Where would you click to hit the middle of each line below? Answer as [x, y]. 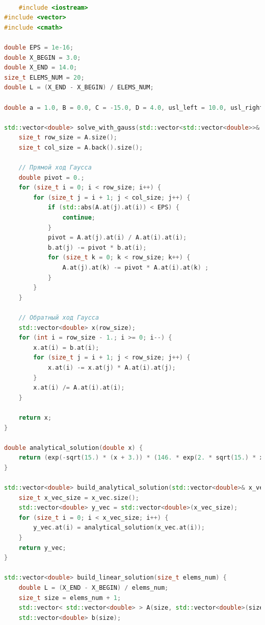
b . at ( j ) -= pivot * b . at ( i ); [97, 247]
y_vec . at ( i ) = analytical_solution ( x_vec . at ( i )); [119, 528]
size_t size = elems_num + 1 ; [70, 598]
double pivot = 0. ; [51, 177]
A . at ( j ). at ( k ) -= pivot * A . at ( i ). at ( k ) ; [136, 268]
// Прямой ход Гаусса [55, 168]
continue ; [79, 218]
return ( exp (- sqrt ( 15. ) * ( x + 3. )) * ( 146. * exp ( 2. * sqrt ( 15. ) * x [141, 458]
